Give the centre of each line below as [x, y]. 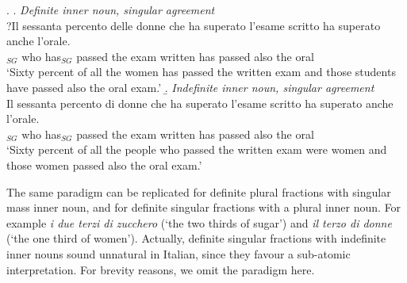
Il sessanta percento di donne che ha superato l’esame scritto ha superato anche [200, 103]
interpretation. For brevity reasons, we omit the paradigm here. [161, 269]
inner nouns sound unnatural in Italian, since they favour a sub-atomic [179, 253]
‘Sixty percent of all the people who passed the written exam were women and [197, 149]
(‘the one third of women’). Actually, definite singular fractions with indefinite [196, 238]
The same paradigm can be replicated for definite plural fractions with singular [199, 191]
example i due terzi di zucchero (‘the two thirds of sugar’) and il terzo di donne [199, 222]
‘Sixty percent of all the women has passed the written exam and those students [201, 72]
